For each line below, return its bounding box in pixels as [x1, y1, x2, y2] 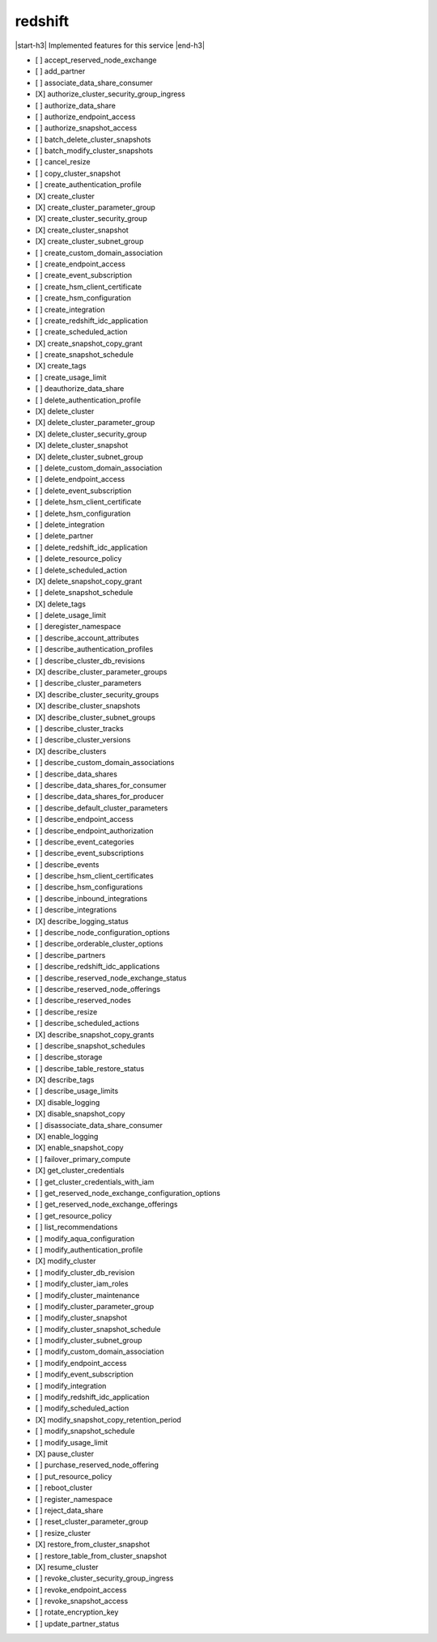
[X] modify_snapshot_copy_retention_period [35, 1414, 182, 1424]
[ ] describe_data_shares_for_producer [35, 792, 164, 802]
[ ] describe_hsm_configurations [35, 883, 143, 892]
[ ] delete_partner [35, 531, 94, 541]
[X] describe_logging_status [35, 916, 129, 926]
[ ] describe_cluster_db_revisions [35, 656, 146, 666]
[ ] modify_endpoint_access [35, 1358, 127, 1368]
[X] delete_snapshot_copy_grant [35, 576, 142, 586]
